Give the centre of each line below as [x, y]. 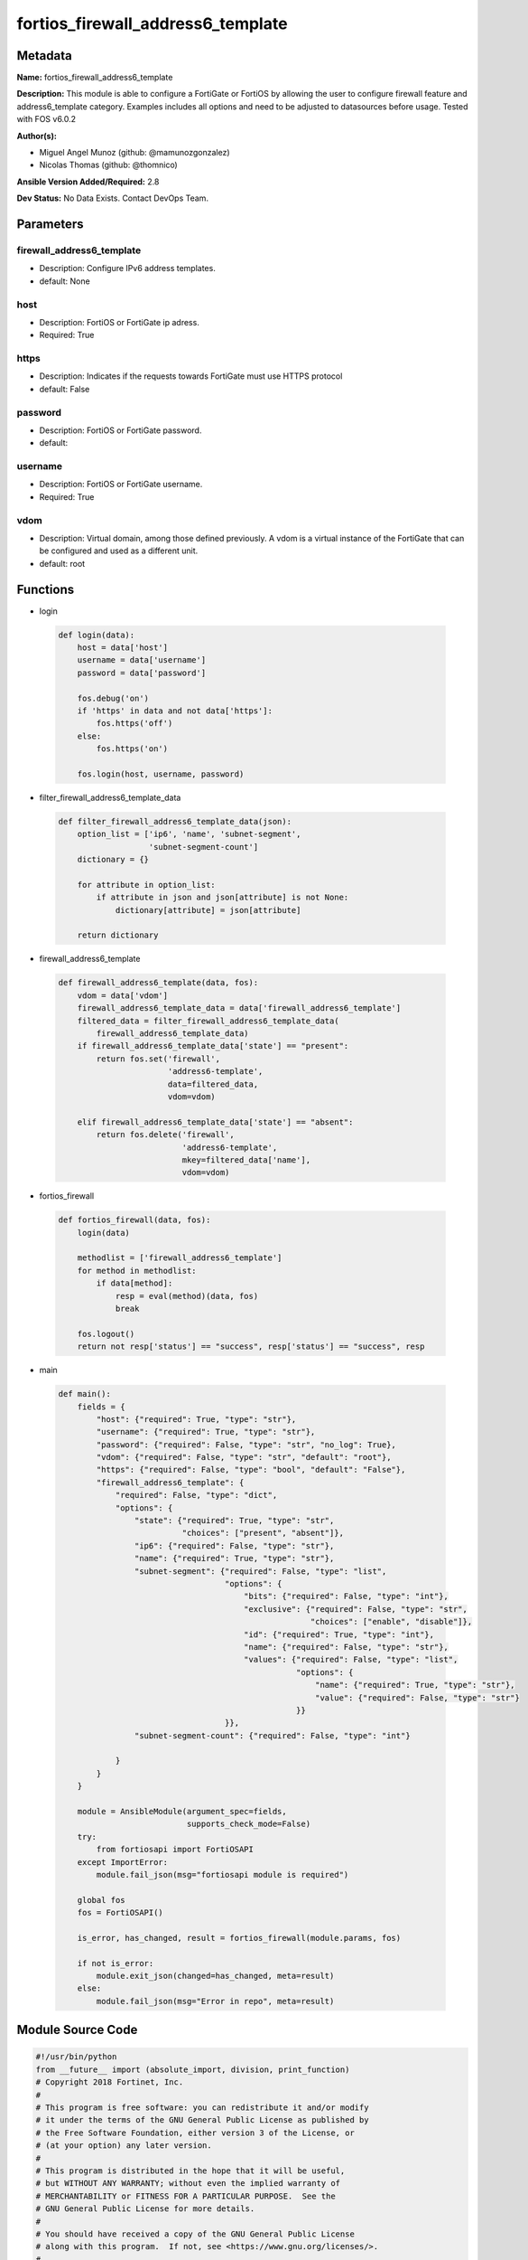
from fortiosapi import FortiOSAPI [175, 1850]
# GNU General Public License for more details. [145, 2209]
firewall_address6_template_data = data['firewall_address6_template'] [239, 1008]
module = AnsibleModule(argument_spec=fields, [182, 1812]
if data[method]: [134, 1283]
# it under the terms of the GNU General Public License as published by [202, 2120]
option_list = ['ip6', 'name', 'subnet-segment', [189, 834]
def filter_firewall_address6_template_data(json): [175, 821]
